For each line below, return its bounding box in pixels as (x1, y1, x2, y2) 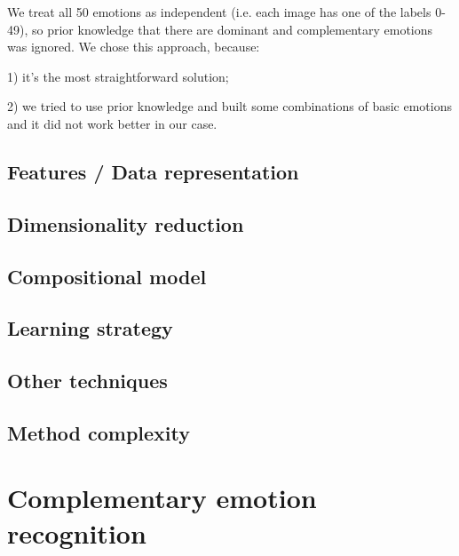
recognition (7, 514, 146, 551)
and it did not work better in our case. (7, 114, 218, 132)
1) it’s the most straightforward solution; (7, 67, 229, 85)
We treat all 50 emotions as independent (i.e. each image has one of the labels (7, 3, 431, 20)
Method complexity (7, 418, 191, 446)
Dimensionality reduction (7, 210, 244, 237)
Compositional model (7, 262, 207, 290)
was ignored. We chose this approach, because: (7, 37, 260, 56)
